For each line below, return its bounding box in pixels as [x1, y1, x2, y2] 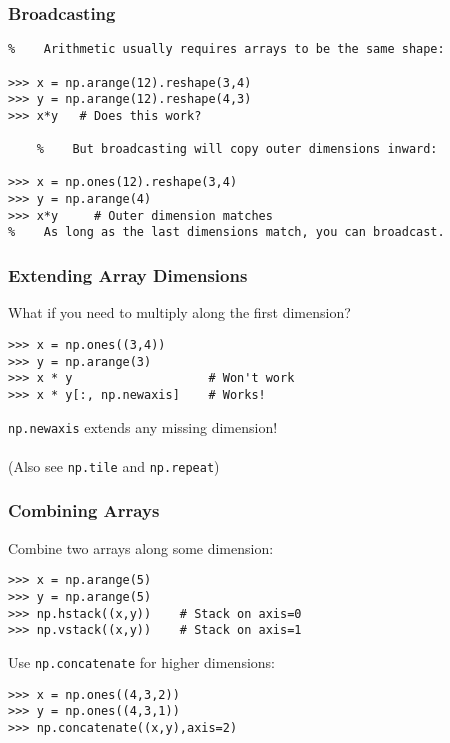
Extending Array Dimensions [8, 263, 248, 288]
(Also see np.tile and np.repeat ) [8, 455, 220, 476]
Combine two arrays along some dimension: [8, 537, 274, 558]
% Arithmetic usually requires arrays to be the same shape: [8, 42, 445, 57]
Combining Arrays [8, 498, 160, 523]
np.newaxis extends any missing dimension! [8, 416, 278, 437]
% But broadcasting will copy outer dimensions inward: [36, 142, 438, 157]
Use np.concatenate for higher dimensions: [8, 651, 276, 672]
